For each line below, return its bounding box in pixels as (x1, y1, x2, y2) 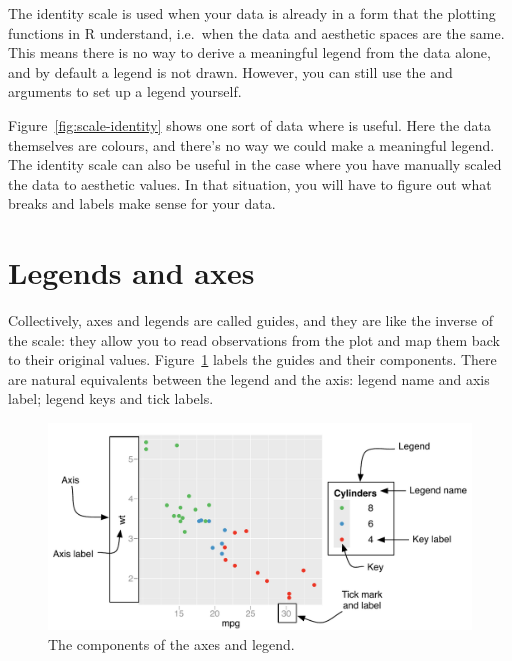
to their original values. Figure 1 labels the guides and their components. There (8, 349, 497, 370)
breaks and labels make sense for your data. (8, 193, 276, 214)
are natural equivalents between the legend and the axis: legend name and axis (8, 368, 490, 389)
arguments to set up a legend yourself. (8, 81, 242, 102)
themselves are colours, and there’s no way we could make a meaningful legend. (8, 134, 495, 155)
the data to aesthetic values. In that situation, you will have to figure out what (8, 173, 492, 194)
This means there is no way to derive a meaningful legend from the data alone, (8, 42, 491, 63)
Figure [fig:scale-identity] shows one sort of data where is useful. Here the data (8, 114, 492, 135)
